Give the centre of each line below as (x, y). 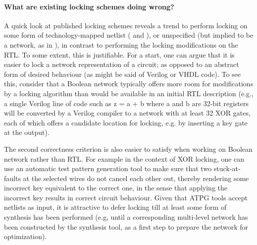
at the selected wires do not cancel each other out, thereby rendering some (136, 178)
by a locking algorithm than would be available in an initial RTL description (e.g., (129, 93)
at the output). (27, 132)
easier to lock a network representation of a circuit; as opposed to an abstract (122, 64)
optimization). (26, 236)
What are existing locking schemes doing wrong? (89, 6)
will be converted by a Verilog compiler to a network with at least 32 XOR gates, (127, 113)
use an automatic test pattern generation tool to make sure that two (108, 168)
